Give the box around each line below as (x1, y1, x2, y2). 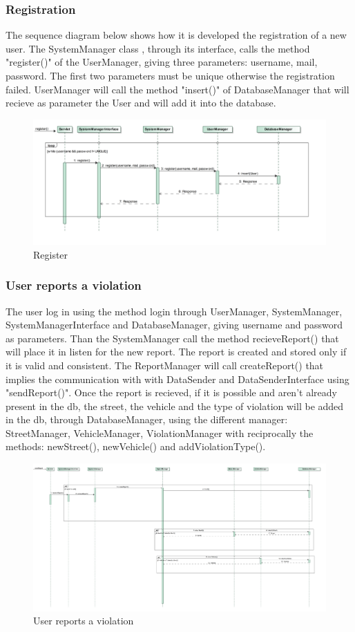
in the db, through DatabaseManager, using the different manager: (6, 412, 288, 427)
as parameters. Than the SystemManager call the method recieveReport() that (6, 331, 339, 345)
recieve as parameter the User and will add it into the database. (6, 95, 276, 110)
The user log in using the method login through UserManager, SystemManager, (6, 304, 343, 318)
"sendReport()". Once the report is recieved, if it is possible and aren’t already (6, 385, 337, 400)
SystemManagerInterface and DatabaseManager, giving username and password (6, 317, 343, 332)
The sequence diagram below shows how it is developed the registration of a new (6, 28, 347, 42)
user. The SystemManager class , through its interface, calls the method (6, 41, 310, 55)
